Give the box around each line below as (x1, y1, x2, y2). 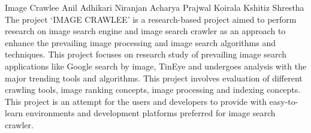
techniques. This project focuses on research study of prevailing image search (5, 48, 287, 61)
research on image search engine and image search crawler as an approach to (5, 25, 286, 37)
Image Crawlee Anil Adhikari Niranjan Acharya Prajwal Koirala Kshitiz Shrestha (5, 1, 304, 13)
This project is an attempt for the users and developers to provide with (5, 95, 267, 107)
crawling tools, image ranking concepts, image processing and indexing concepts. (5, 83, 301, 96)
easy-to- (269, 95, 298, 107)
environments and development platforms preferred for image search (26, 107, 276, 119)
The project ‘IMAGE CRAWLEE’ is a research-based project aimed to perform (5, 13, 297, 25)
